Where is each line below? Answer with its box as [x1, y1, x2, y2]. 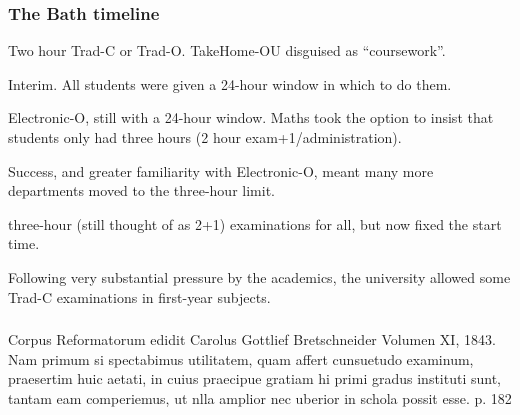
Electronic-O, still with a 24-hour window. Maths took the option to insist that [8, 107, 494, 128]
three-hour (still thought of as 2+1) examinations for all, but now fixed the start [8, 213, 502, 234]
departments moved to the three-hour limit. [8, 180, 275, 201]
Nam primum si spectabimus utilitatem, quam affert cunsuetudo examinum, [8, 348, 474, 369]
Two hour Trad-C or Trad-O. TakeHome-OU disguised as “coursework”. [8, 40, 446, 61]
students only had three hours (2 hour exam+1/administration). [8, 127, 402, 147]
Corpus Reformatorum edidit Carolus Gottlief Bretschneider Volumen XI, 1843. [8, 329, 496, 350]
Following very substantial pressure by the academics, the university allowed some [8, 266, 511, 287]
